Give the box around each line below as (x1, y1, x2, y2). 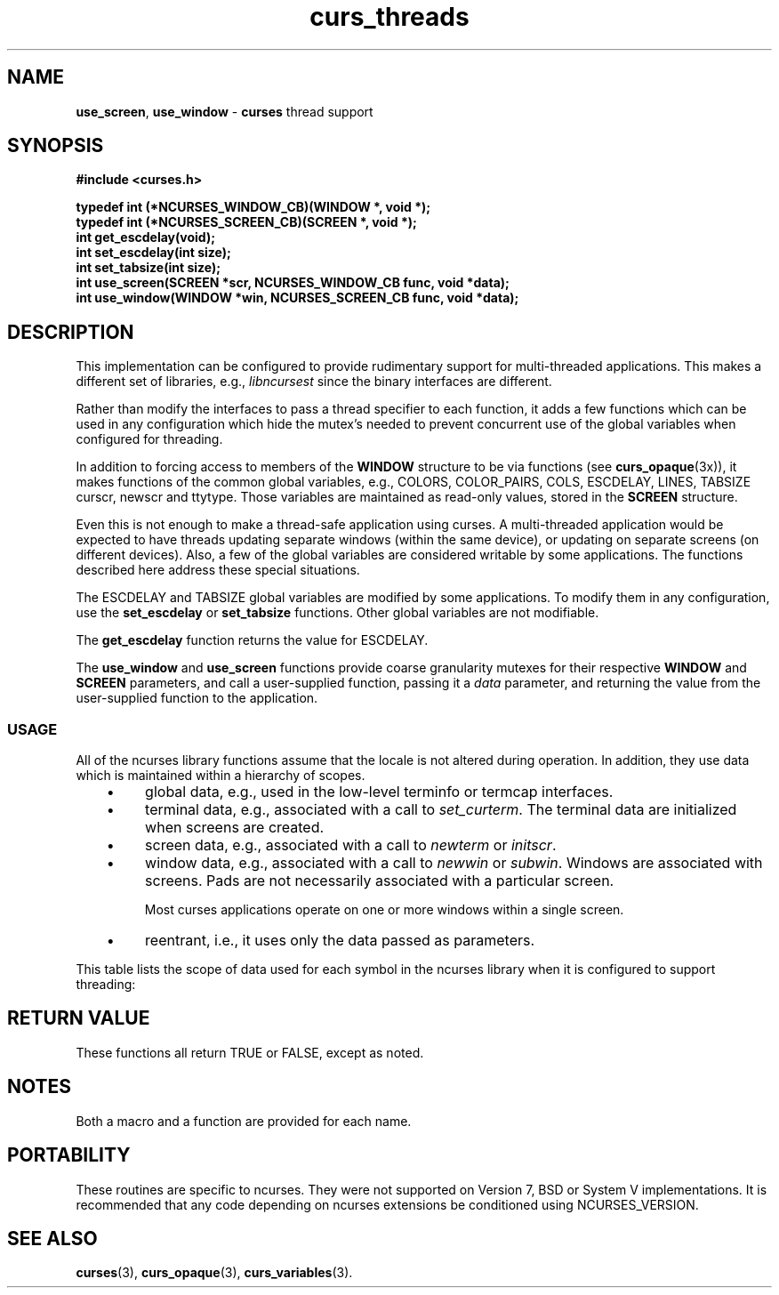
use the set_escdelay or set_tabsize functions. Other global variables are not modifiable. (76, 605, 599, 621)
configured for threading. (76, 431, 223, 447)
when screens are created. (145, 818, 325, 837)
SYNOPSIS (7, 134, 104, 157)
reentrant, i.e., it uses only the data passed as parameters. (145, 931, 535, 950)
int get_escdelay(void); (76, 229, 215, 245)
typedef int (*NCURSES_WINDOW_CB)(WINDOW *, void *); (76, 199, 431, 215)
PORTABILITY (7, 1144, 131, 1167)
